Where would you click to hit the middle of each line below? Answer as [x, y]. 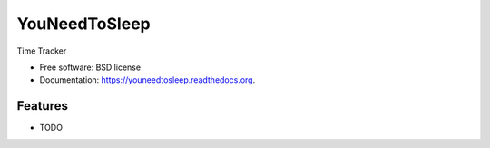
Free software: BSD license [90, 67]
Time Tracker [42, 51]
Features [42, 106]
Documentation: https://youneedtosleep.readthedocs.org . [147, 80]
